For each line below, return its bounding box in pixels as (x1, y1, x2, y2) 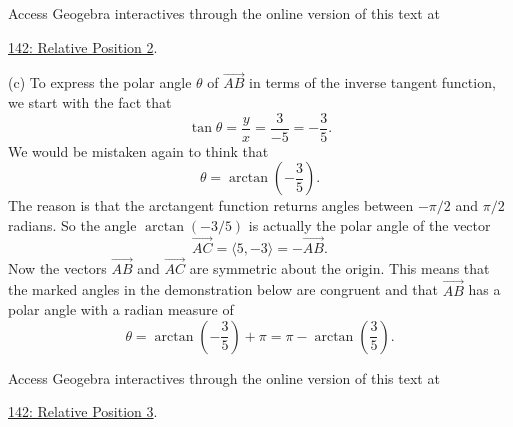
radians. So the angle (8, 214, 137, 235)
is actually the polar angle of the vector (248, 214, 491, 235)
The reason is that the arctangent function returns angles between (8, 195, 414, 216)
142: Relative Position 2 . (8, 36, 158, 57)
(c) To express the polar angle (8, 72, 192, 93)
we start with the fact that (8, 92, 172, 112)
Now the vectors (8, 257, 107, 278)
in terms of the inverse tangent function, (249, 72, 496, 93)
